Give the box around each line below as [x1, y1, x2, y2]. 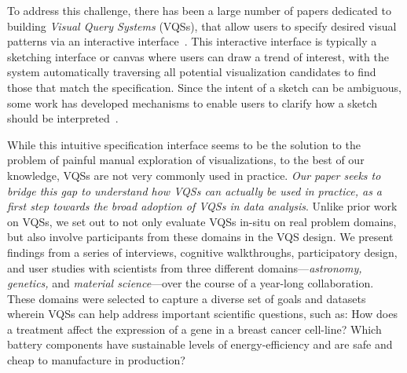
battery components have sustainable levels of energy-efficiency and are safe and [7, 336, 393, 353]
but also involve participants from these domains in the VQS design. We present [7, 229, 394, 245]
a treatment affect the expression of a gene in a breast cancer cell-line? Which [7, 320, 382, 337]
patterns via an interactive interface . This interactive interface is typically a [7, 33, 377, 49]
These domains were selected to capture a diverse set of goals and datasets [7, 290, 366, 306]
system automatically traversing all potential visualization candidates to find [7, 64, 376, 80]
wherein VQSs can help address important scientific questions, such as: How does [7, 305, 398, 322]
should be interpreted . [7, 110, 119, 126]
